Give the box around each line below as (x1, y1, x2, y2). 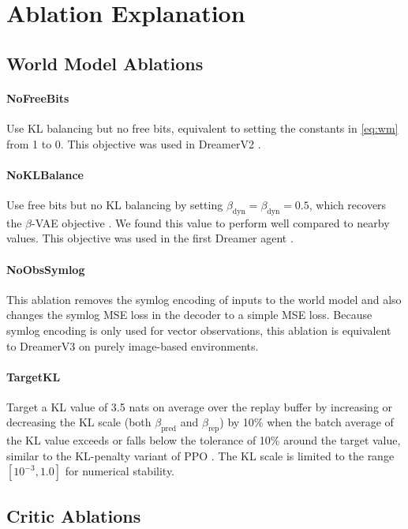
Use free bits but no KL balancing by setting (6, 196, 223, 212)
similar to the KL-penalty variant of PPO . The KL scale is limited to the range (6, 447, 395, 463)
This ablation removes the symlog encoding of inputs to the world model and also (6, 291, 402, 307)
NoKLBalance (6, 166, 84, 182)
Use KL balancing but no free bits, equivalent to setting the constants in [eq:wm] (6, 119, 399, 136)
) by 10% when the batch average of (219, 414, 394, 430)
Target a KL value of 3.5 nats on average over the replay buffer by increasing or (6, 398, 393, 415)
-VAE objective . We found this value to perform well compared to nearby (32, 214, 390, 231)
